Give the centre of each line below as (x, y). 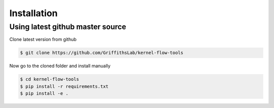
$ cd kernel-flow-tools (50, 79)
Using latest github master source (68, 27)
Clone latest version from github (43, 39)
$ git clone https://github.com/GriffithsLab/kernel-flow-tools (102, 53)
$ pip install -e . (44, 94)
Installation (33, 13)
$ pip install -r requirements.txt (64, 86)
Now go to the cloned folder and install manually (60, 66)
